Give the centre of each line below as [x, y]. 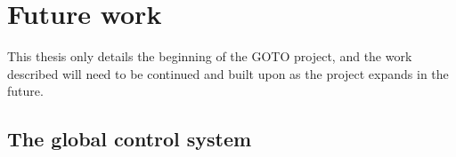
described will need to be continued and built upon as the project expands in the [228, 73]
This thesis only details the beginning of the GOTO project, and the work [210, 56]
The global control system [130, 139]
